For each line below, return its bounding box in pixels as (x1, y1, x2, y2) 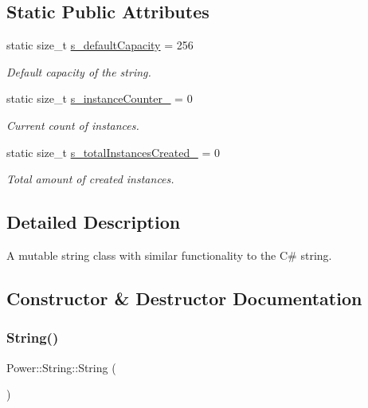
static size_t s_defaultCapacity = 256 (6, 37, 194, 53)
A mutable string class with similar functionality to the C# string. (6, 246, 332, 263)
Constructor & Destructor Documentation (6, 285, 362, 310)
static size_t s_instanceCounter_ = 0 (6, 90, 193, 107)
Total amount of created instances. (6, 171, 174, 187)
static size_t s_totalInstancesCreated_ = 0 (6, 143, 220, 160)
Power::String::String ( (6, 359, 116, 375)
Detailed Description (6, 210, 181, 234)
